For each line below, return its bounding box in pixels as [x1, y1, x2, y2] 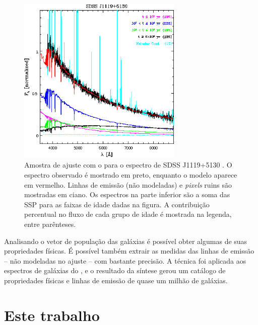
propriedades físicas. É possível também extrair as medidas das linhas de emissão [4, 246, 254, 256]
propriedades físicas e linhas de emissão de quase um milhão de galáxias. [4, 275, 228, 285]
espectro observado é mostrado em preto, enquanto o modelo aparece [24, 170, 237, 180]
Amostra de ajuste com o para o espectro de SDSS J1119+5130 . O [24, 159, 232, 170]
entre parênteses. [24, 218, 76, 229]
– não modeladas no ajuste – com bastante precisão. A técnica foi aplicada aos [4, 255, 246, 266]
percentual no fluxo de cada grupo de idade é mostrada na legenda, [24, 209, 232, 219]
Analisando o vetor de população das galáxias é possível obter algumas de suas [4, 235, 247, 246]
